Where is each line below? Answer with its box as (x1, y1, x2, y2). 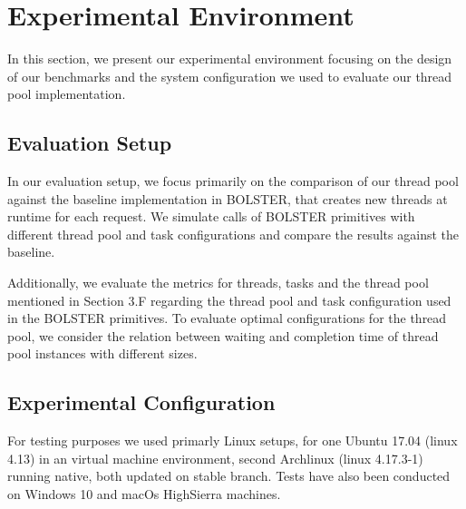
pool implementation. (7, 84, 126, 103)
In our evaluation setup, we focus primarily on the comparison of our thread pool (7, 171, 459, 191)
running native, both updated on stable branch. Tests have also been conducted (7, 466, 451, 485)
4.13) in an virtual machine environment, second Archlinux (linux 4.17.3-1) (7, 448, 423, 467)
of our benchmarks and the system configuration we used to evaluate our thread (7, 66, 452, 85)
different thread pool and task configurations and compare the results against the (7, 224, 459, 243)
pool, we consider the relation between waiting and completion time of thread (7, 326, 439, 345)
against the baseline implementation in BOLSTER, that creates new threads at (7, 189, 448, 208)
